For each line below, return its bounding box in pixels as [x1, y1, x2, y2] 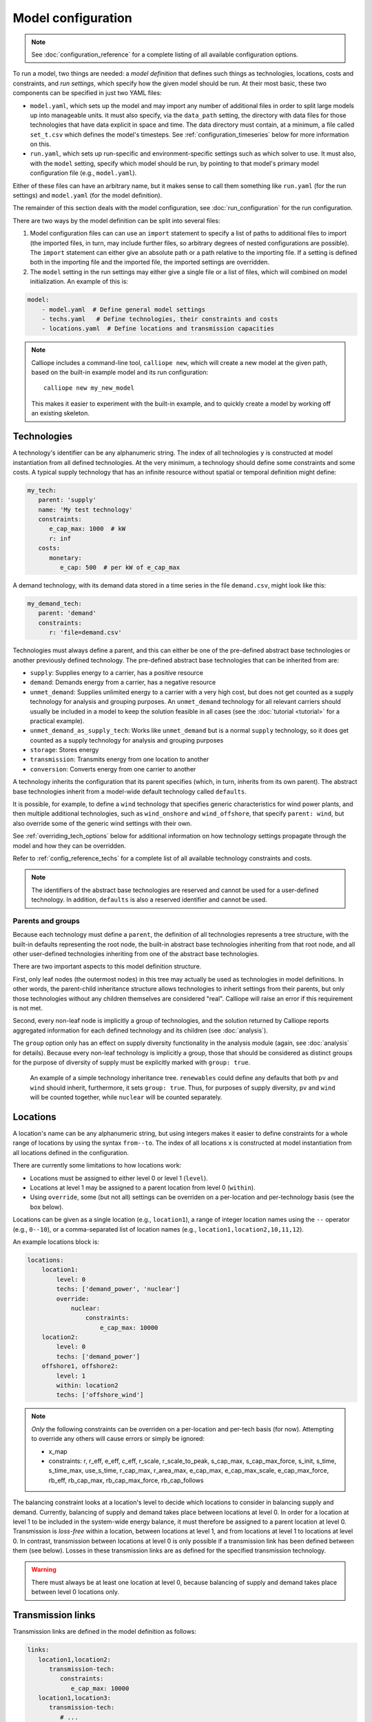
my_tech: [27, 486, 57, 494]
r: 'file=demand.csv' [49, 629, 122, 636]
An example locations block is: [12, 1237, 100, 1246]
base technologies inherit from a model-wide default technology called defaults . [12, 787, 247, 796]
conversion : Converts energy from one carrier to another [30, 765, 196, 773]
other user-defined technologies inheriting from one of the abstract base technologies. [12, 950, 260, 958]
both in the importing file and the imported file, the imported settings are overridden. [30, 258, 270, 267]
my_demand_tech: [27, 600, 83, 608]
